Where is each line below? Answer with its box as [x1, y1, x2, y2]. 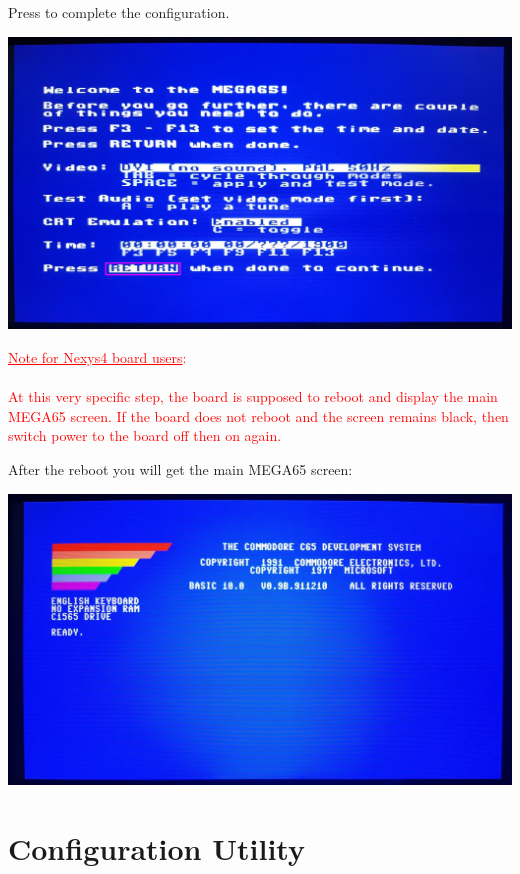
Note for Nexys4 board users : [8, 347, 187, 368]
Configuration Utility [8, 827, 305, 868]
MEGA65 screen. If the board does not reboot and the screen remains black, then [8, 405, 509, 426]
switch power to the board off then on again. [8, 425, 282, 446]
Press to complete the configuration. [8, 2, 230, 22]
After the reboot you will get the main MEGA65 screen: [8, 459, 353, 479]
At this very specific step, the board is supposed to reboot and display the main [8, 386, 498, 407]
